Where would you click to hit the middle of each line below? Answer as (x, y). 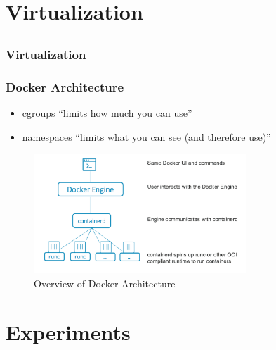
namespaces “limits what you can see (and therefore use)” (146, 136)
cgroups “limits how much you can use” (107, 112)
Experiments (68, 331)
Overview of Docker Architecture (105, 283)
